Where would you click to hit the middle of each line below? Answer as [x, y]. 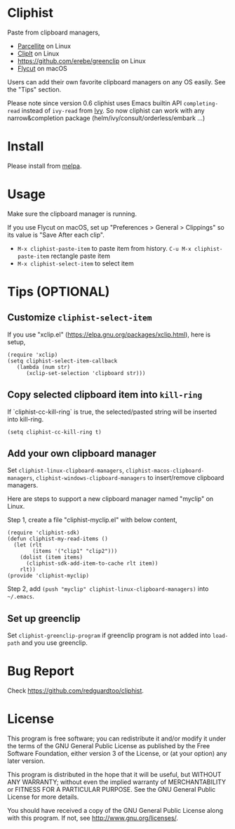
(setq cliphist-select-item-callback [62, 361]
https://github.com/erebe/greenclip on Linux [81, 60]
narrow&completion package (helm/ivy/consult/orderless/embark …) [106, 118]
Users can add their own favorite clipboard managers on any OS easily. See [116, 81]
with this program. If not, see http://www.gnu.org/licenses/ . [93, 818]
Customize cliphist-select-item [80, 318]
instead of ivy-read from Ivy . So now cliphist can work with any [113, 110]
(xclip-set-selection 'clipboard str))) [86, 373]
